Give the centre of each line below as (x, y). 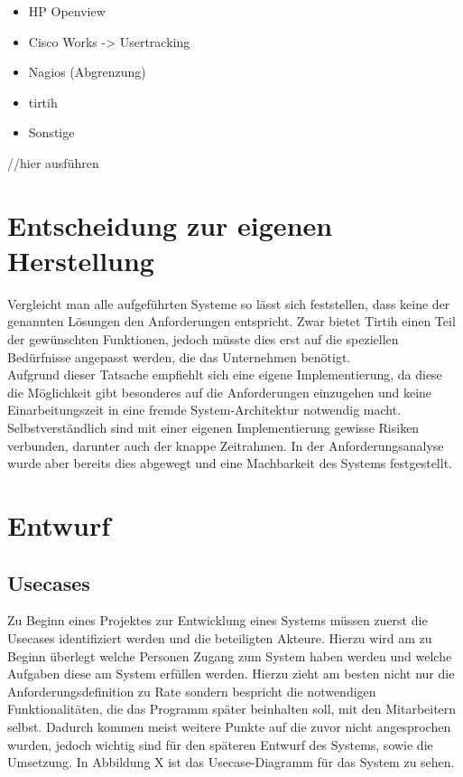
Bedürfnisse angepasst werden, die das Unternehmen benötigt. (179, 356)
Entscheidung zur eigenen (170, 225)
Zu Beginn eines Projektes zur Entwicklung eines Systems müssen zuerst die (218, 620)
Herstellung (81, 260)
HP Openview (67, 11)
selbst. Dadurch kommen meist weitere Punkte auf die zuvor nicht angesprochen (229, 726)
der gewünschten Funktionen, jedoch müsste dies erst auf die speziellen (203, 339)
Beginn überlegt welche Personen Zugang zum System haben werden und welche (230, 655)
